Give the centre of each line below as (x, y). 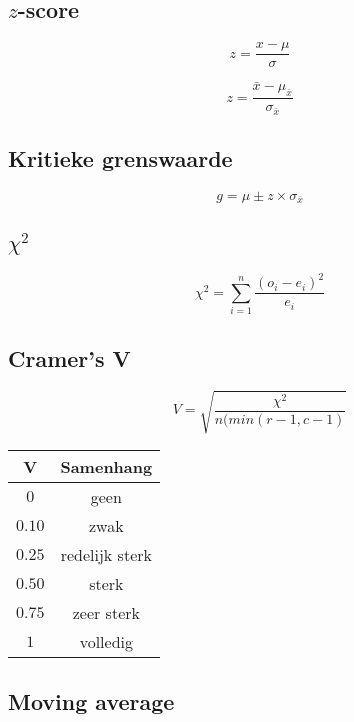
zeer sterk (106, 612)
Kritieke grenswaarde (120, 158)
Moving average (91, 701)
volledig (106, 641)
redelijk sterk (106, 554)
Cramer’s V (69, 357)
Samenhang (106, 466)
